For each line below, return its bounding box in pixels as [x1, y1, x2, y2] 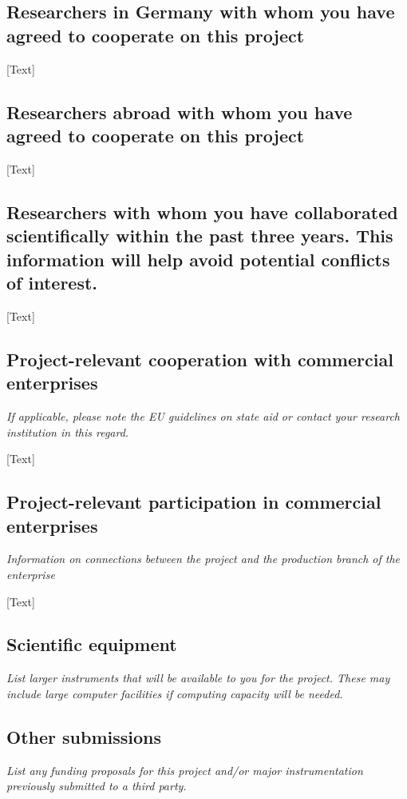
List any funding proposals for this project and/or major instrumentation [6, 761, 363, 778]
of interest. [6, 270, 98, 294]
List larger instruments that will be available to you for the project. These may [6, 669, 390, 686]
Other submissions [6, 724, 161, 749]
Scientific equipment [6, 632, 177, 657]
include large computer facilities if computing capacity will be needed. [6, 685, 343, 701]
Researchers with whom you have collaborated [6, 199, 398, 224]
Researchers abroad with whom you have [6, 99, 353, 124]
